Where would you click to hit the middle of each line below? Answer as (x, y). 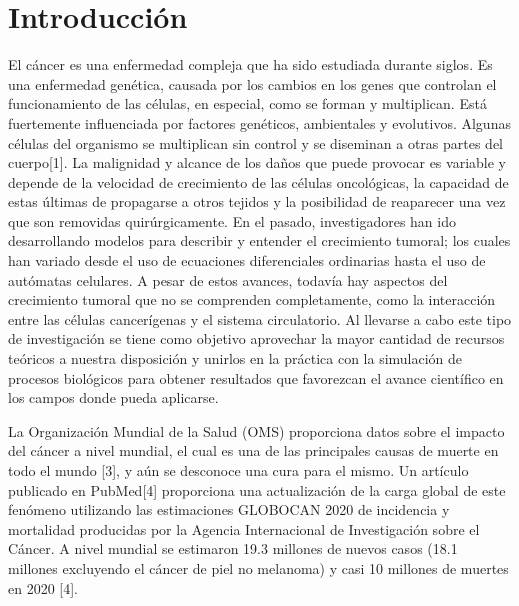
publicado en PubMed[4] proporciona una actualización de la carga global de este (257, 489)
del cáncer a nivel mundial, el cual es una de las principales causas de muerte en (253, 450)
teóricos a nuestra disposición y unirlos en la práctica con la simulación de (235, 358)
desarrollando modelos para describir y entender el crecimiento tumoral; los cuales (259, 240)
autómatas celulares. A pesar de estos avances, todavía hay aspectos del (228, 279)
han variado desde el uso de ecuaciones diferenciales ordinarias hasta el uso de (247, 260)
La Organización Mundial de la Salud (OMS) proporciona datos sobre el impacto (256, 430)
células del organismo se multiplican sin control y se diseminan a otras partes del (256, 142)
